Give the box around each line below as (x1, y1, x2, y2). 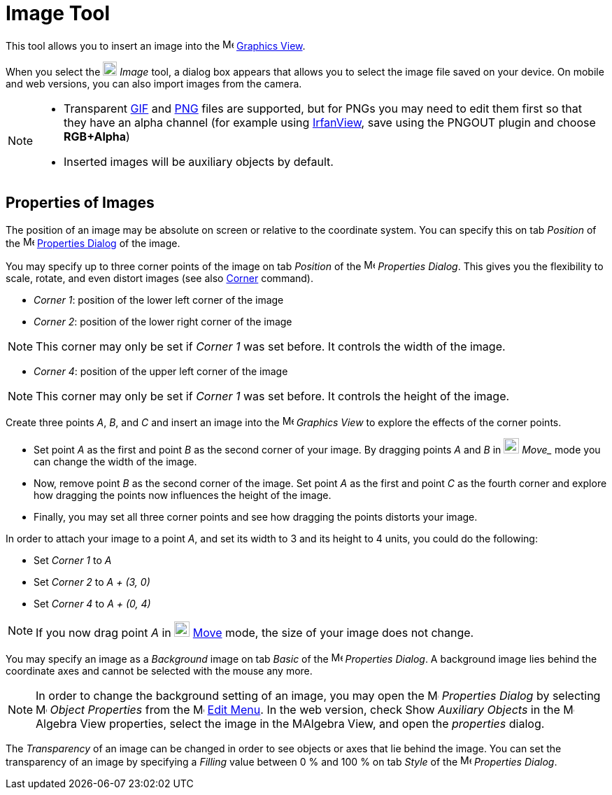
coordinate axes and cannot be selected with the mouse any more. (6, 664, 313, 677)
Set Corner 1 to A (34, 554, 112, 566)
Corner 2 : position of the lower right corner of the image (34, 315, 292, 328)
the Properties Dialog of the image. (6, 237, 180, 249)
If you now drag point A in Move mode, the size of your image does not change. (36, 625, 474, 640)
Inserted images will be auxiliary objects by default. (64, 154, 334, 169)
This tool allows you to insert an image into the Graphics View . (6, 39, 306, 52)
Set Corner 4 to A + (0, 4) (34, 597, 151, 610)
